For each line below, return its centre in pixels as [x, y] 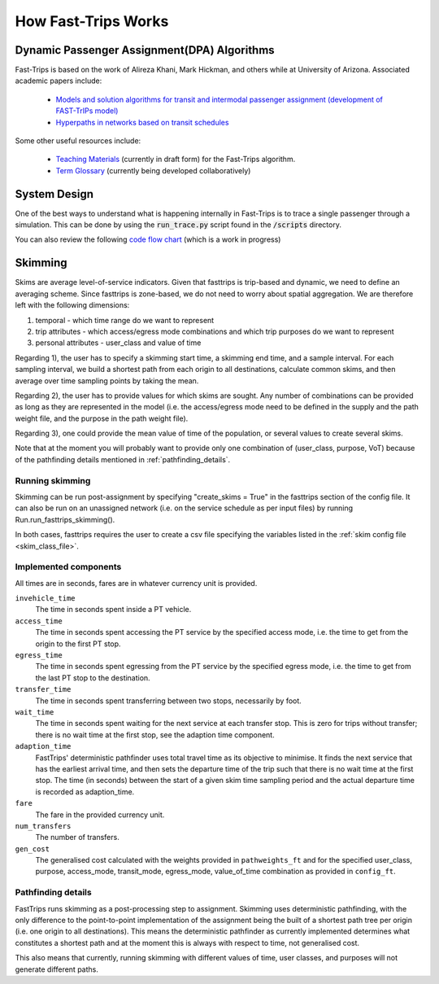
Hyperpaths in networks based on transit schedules [142, 122]
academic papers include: [59, 81]
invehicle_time [46, 599]
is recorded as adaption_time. [85, 792]
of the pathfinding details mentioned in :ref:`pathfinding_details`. [123, 459]
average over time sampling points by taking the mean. [107, 380]
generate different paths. [57, 969]
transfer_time [43, 689]
